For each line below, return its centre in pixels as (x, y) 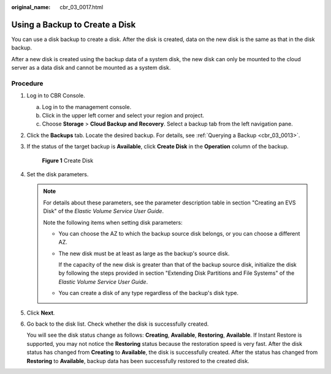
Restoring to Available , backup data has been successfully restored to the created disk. (138, 361)
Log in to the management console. (87, 107)
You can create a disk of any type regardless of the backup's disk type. (149, 293)
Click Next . (41, 313)
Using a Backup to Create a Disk (74, 24)
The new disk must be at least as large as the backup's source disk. (144, 253)
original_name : (31, 7)
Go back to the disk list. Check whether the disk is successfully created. (118, 324)
